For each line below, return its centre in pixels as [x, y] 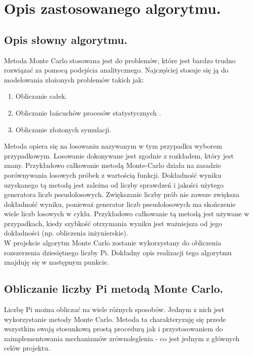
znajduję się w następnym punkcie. [56, 262]
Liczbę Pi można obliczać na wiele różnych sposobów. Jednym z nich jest [114, 309]
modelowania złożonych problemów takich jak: [74, 79]
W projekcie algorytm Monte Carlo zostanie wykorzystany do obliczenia [113, 243]
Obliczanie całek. [41, 96]
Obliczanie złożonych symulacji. [63, 129]
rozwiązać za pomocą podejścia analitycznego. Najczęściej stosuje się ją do [116, 70]
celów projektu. [27, 348]
